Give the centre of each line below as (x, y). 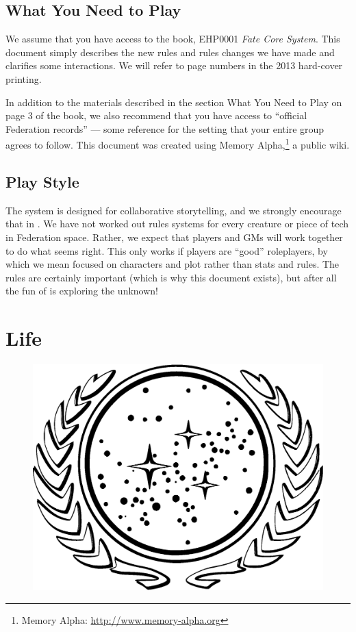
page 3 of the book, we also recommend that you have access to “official (156, 115)
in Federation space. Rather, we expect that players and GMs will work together (174, 237)
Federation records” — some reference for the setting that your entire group (165, 128)
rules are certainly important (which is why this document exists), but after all (171, 277)
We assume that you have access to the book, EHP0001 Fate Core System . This (173, 39)
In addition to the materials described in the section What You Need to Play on (174, 102)
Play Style (42, 181)
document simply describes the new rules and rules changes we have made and (170, 52)
